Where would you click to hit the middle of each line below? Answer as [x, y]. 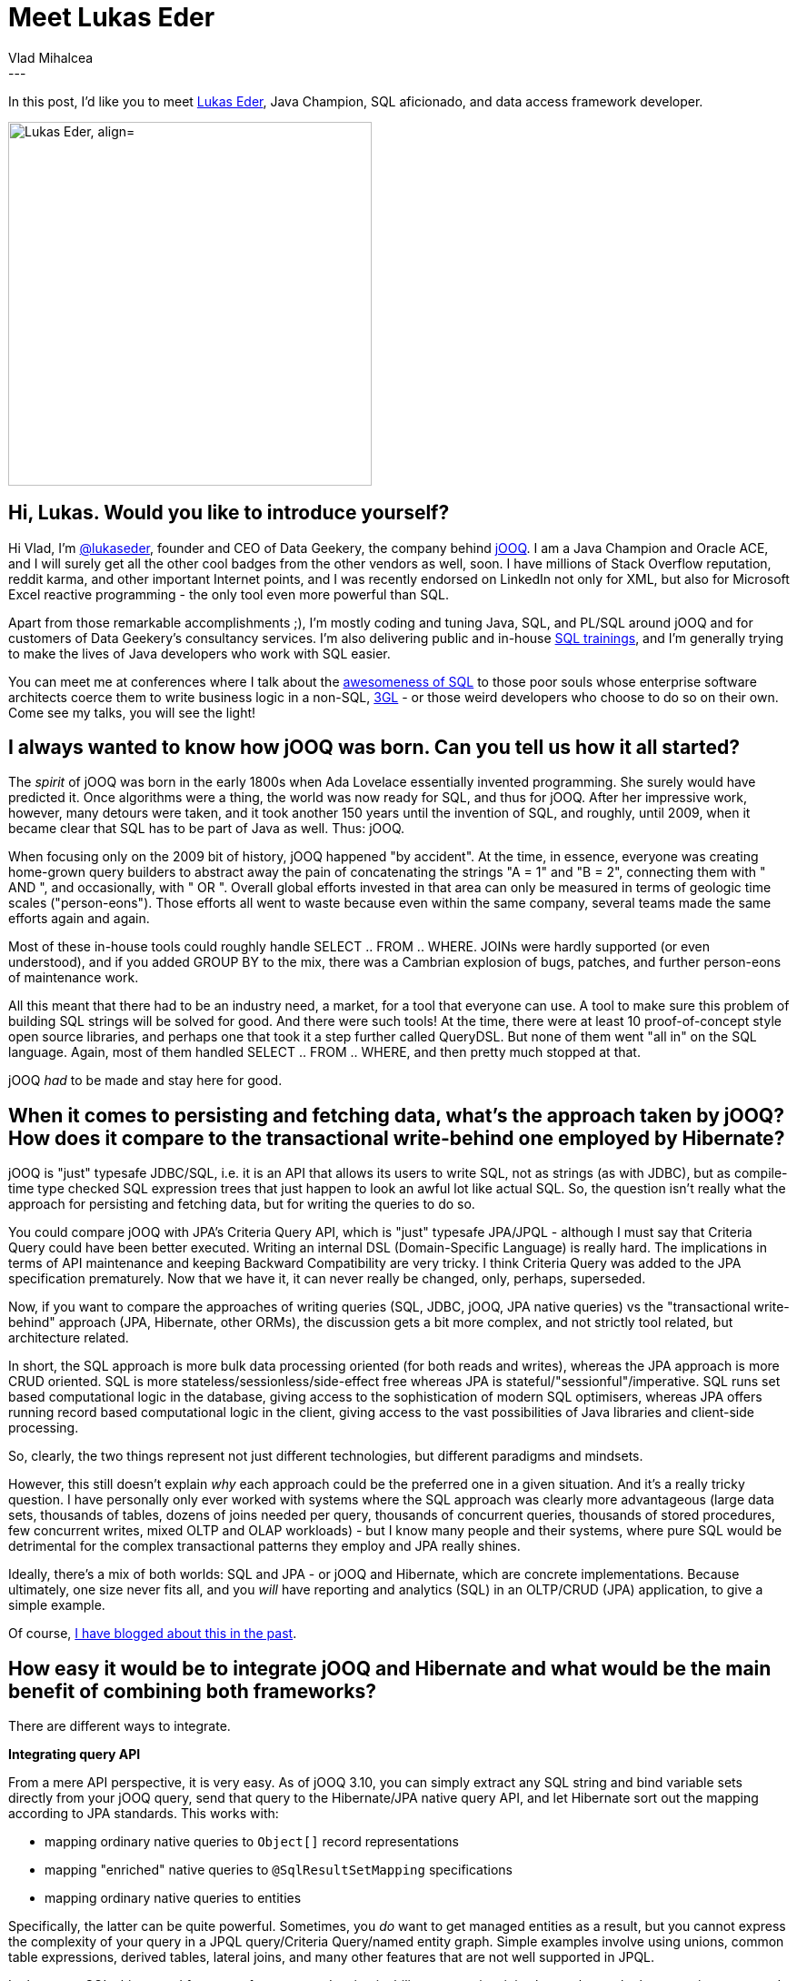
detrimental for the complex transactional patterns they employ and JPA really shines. [264, 1546]
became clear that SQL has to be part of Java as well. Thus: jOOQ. [207, 829]
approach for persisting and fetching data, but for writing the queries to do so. [242, 1204]
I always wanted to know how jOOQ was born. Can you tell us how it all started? [374, 748]
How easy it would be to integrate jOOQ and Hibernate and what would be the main [390, 1668]
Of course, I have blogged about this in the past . [153, 1634]
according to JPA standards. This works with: [144, 1814]
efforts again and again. [79, 919]
